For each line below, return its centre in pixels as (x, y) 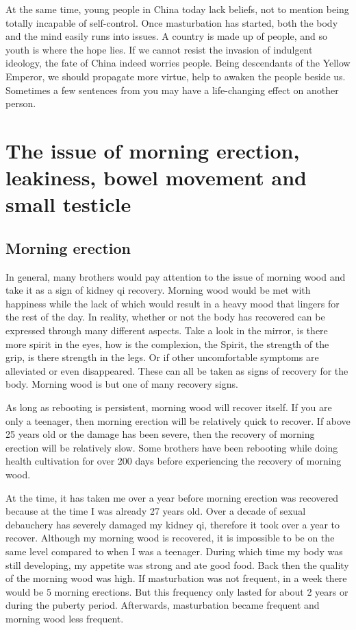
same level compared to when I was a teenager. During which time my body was (174, 551)
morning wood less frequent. (65, 618)
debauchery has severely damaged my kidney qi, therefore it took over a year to (173, 524)
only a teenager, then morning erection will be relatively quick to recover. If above (178, 420)
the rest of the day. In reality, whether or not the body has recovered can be (165, 317)
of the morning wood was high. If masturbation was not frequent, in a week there (176, 578)
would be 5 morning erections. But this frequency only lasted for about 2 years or (177, 591)
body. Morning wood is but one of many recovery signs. (122, 384)
